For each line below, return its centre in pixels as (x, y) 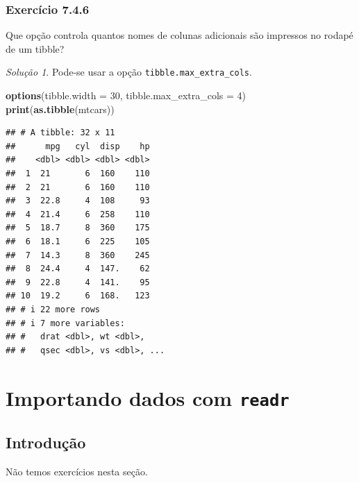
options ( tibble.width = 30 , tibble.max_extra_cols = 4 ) (126, 95)
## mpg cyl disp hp (78, 146)
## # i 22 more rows (53, 309)
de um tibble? (35, 48)
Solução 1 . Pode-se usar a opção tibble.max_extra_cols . (129, 72)
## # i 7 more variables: (65, 323)
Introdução (46, 442)
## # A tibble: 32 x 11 (60, 133)
